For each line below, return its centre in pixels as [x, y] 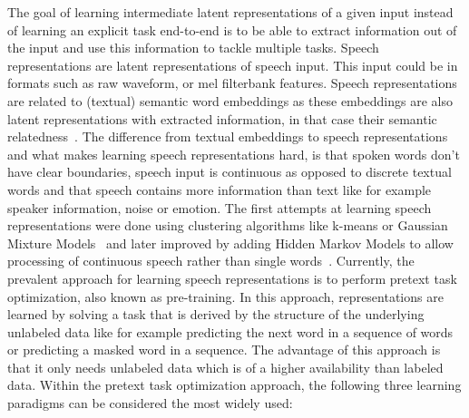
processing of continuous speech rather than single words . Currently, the [211, 261]
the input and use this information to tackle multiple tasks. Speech [193, 48]
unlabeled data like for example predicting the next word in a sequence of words [230, 331]
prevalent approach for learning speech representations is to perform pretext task [232, 278]
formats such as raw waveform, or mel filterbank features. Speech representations [232, 83]
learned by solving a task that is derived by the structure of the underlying [216, 314]
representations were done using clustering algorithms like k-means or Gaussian [228, 225]
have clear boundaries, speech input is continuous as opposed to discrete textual [230, 172]
